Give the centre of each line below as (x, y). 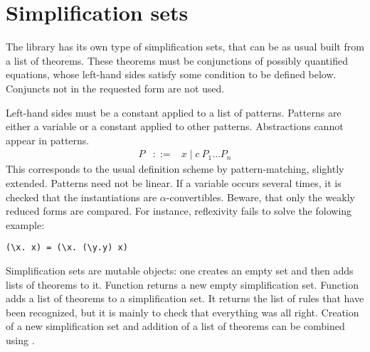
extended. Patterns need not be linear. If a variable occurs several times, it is (174, 182)
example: (25, 224)
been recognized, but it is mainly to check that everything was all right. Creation (183, 312)
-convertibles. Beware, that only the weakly (260, 197)
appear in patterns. (48, 140)
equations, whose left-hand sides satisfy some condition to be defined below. (171, 74)
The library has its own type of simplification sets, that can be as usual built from (185, 47)
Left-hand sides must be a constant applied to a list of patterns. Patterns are (174, 112)
